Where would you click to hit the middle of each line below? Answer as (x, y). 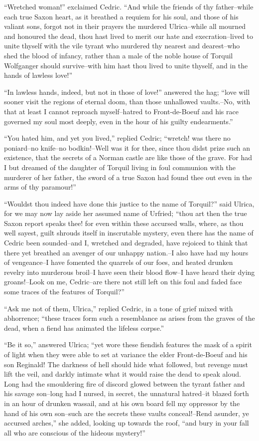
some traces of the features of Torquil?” (64, 292)
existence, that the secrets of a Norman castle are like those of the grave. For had (128, 157)
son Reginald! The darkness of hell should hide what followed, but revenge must (126, 364)
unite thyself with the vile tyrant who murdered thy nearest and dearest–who (122, 46)
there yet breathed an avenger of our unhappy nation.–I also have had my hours (126, 252)
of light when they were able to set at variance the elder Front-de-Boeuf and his (126, 354)
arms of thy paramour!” (40, 187)
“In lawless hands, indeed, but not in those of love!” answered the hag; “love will (127, 92)
